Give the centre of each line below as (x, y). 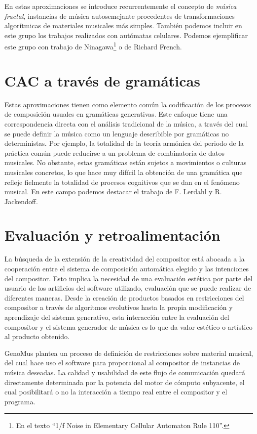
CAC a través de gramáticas (102, 80)
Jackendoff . (21, 201)
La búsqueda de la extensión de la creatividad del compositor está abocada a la (125, 259)
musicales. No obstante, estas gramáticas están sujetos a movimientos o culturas (126, 162)
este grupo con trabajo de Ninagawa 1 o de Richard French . (93, 46)
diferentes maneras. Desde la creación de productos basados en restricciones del (124, 297)
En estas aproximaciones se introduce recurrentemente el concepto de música (121, 6)
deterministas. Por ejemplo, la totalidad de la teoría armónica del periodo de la (124, 143)
